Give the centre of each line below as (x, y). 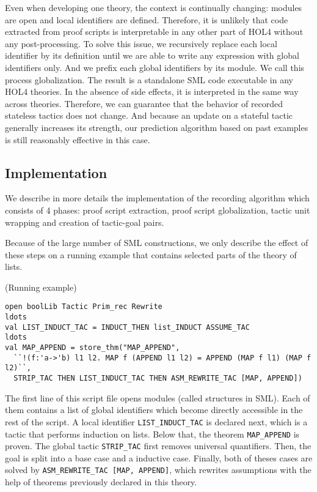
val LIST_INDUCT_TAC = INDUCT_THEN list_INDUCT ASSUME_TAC (127, 327)
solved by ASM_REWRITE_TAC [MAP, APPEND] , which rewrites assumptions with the (158, 470)
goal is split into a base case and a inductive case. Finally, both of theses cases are (159, 457)
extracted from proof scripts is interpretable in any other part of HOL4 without (154, 32)
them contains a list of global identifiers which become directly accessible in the (154, 410)
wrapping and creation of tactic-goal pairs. (85, 222)
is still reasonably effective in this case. (78, 139)
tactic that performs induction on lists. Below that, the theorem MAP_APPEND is (152, 434)
